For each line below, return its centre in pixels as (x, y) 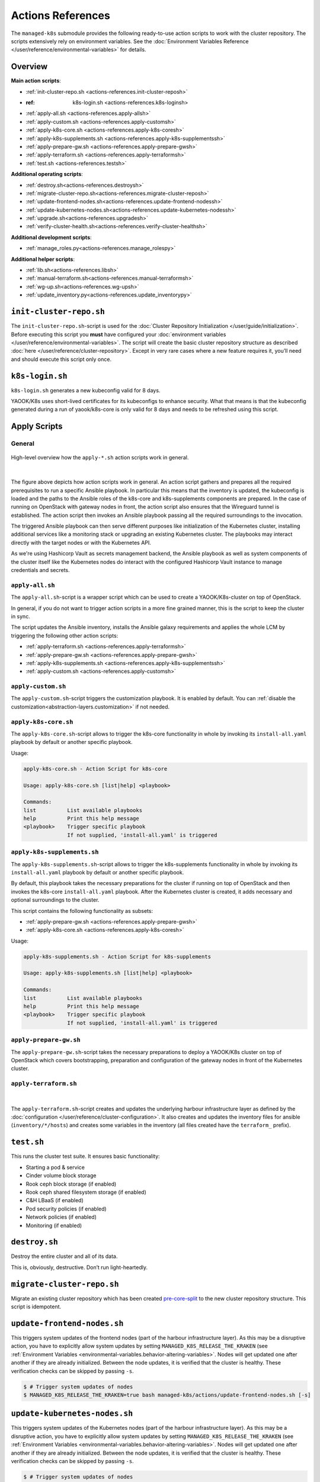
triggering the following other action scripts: (65, 635)
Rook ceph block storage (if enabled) (71, 1184)
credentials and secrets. (41, 570)
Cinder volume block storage (61, 1176)
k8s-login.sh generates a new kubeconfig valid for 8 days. (86, 390)
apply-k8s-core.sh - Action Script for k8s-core (95, 769)
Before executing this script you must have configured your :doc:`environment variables (119, 334)
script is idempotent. (36, 1307)
